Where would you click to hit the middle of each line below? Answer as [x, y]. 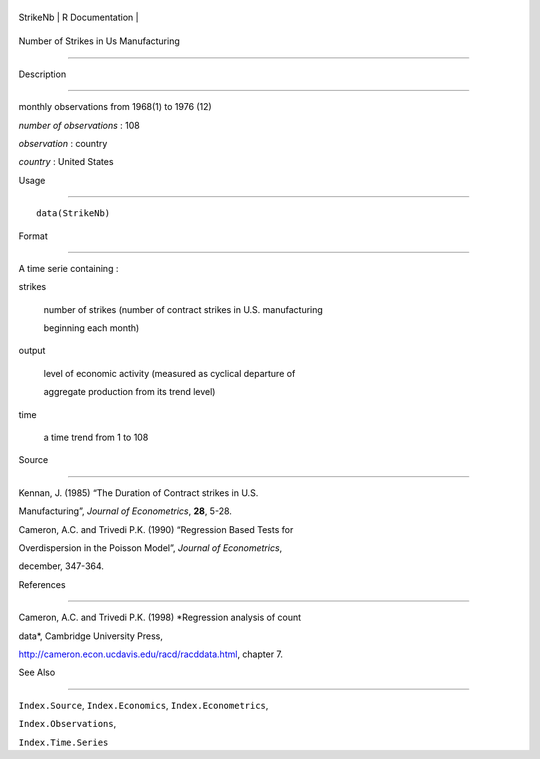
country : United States [66, 162]
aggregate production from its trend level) [129, 392]
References [42, 584]
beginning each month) [91, 328]
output [32, 351]
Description [42, 74]
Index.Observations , [67, 724]
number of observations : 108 [79, 125]
